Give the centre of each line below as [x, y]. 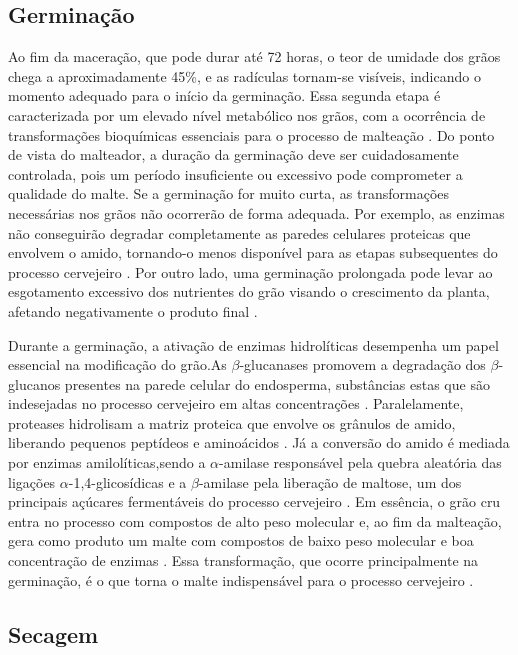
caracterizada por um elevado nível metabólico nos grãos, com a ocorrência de [247, 114]
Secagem [53, 633]
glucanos [34, 383]
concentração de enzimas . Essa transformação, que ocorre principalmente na [243, 560]
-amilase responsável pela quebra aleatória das [360, 462]
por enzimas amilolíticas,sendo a [107, 462]
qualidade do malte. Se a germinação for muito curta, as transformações [229, 193]
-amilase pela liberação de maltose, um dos [330, 481]
